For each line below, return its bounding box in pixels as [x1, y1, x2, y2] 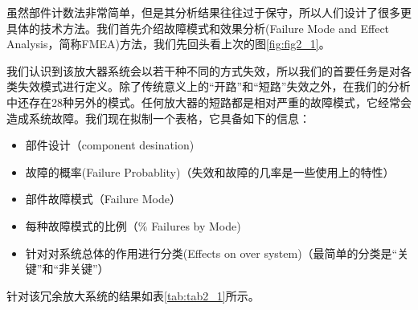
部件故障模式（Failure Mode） [25, 190, 181, 207]
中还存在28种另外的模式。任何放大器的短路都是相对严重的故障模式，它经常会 [6, 93, 412, 110]
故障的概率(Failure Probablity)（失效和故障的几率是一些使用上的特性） [25, 163, 395, 180]
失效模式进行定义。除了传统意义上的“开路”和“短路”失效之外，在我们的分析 [17, 78, 411, 95]
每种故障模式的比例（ [25, 217, 138, 234]
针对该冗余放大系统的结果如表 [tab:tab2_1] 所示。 [6, 287, 260, 304]
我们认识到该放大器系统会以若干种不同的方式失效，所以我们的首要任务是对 [6, 62, 400, 79]
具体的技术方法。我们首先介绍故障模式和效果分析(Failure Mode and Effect [6, 19, 390, 36]
